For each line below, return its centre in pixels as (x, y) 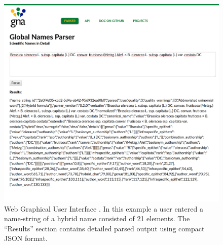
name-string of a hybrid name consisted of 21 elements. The (97, 218)
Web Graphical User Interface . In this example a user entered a (104, 208)
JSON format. (26, 238)
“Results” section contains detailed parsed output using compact (104, 228)
